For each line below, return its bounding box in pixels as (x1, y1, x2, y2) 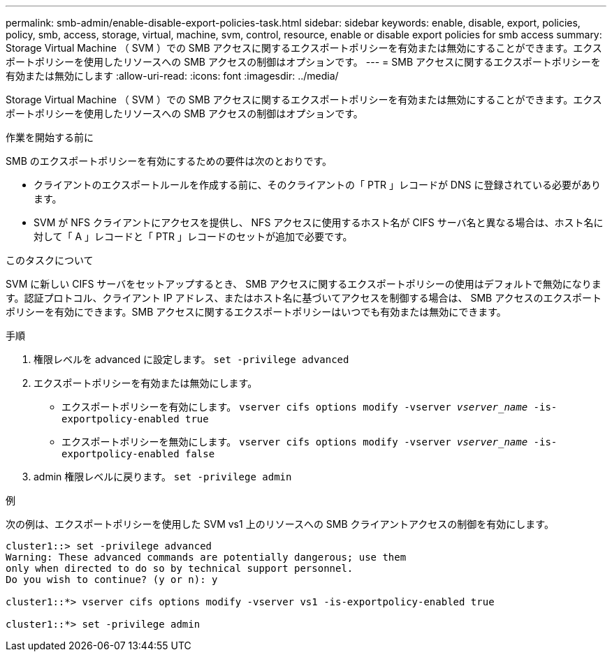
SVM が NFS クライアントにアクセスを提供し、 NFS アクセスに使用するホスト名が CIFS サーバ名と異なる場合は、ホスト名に (34, 216, 604, 228)
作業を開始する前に (6, 131, 94, 143)
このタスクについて (6, 254, 94, 266)
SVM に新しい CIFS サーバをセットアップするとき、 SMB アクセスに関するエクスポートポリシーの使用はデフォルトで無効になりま (6, 278, 602, 290)
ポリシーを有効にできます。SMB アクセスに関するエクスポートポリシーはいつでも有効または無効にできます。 (6, 306, 507, 318)
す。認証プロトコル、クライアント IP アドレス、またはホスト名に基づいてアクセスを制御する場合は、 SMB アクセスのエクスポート (6, 292, 602, 304)
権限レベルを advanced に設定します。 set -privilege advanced (34, 353, 349, 365)
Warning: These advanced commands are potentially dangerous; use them (6, 552, 407, 563)
